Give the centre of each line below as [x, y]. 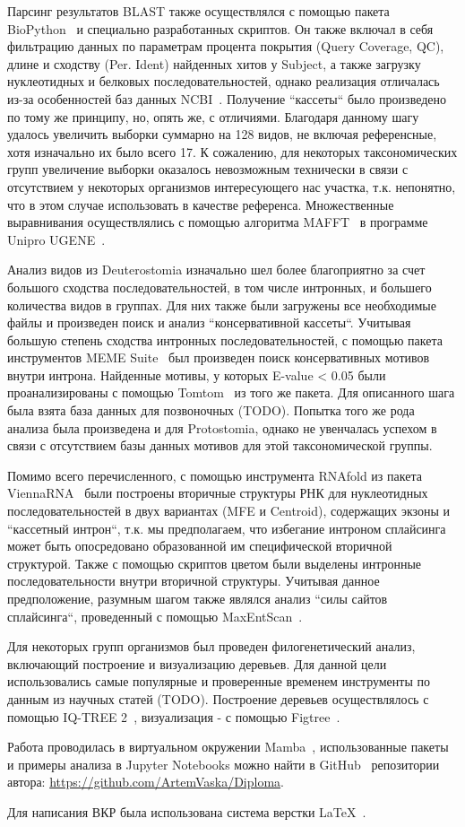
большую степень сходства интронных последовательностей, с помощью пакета [225, 340]
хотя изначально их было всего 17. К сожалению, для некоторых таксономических [232, 151]
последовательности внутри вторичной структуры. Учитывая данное [194, 581]
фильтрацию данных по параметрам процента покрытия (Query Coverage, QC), [226, 46]
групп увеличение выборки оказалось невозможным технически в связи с [208, 169]
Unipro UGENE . [56, 239]
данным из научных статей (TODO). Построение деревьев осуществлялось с [218, 698]
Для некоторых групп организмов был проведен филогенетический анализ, [211, 646]
